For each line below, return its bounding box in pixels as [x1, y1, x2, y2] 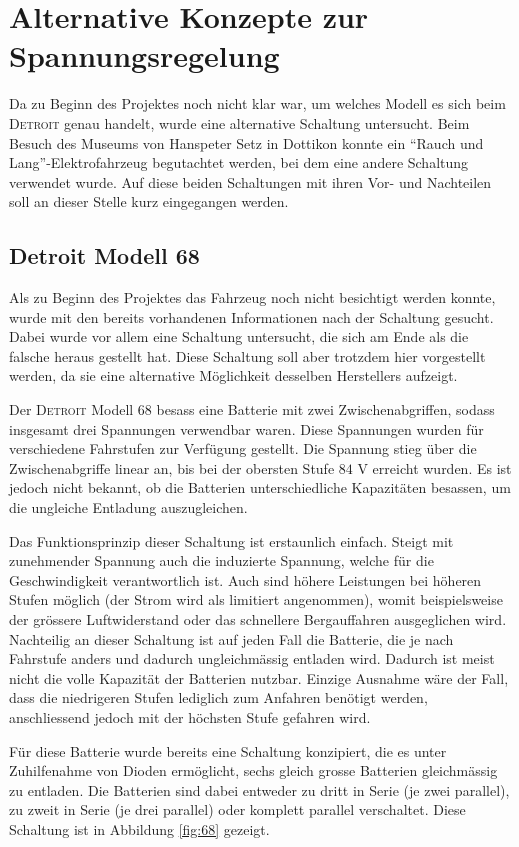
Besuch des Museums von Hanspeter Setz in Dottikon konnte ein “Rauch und [9, 132, 484, 153]
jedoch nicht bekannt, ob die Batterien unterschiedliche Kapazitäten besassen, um [9, 477, 511, 498]
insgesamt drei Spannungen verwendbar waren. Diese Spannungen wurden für [9, 418, 484, 439]
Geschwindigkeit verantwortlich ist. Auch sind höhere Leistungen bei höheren [9, 569, 482, 590]
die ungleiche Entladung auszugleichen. [9, 497, 248, 518]
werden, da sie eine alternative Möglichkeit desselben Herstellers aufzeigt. [9, 365, 458, 386]
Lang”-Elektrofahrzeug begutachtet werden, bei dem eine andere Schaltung [9, 152, 469, 173]
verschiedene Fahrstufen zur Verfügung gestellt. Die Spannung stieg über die [9, 438, 477, 459]
